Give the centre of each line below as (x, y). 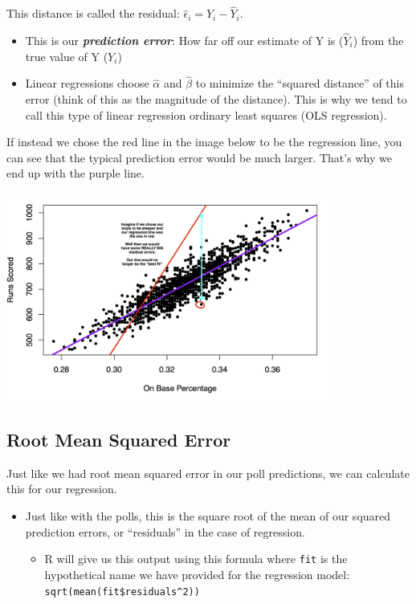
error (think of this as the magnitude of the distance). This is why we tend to (216, 99)
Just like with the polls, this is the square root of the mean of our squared (208, 516)
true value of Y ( (67, 56)
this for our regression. (62, 489)
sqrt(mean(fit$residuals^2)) (122, 592)
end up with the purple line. (75, 173)
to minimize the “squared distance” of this (300, 83)
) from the (378, 41)
